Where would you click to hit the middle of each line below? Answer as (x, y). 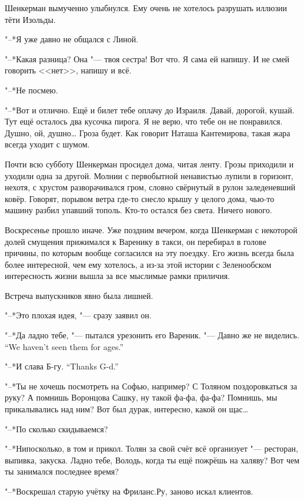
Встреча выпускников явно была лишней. (79, 295)
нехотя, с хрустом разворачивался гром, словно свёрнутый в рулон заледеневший (150, 187)
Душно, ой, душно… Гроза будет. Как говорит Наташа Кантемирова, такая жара (148, 132)
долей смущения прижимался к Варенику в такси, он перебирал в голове (136, 241)
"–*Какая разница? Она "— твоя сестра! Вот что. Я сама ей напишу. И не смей (147, 58)
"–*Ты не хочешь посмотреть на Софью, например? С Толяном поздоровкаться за (151, 386)
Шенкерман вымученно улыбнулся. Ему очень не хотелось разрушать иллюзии (146, 8)
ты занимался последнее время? (62, 471)
